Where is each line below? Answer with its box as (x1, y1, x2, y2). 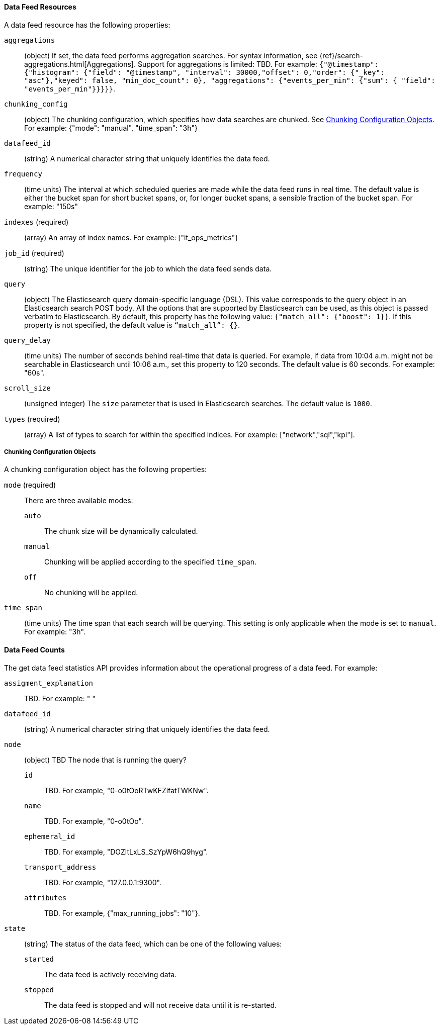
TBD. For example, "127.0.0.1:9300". (44, 878, 161, 887)
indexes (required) (4, 217, 69, 226)
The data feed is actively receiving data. (44, 970, 177, 979)
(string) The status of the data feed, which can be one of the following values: (24, 939, 282, 948)
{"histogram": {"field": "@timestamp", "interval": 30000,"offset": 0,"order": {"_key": (24, 68, 385, 76)
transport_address (24, 863, 97, 871)
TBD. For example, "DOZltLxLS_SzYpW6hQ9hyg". (44, 847, 208, 856)
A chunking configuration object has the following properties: (4, 465, 207, 474)
